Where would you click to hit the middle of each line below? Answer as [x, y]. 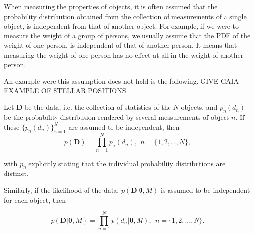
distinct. [16, 173]
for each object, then [35, 199]
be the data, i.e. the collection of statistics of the [98, 107]
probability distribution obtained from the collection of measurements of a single [125, 16]
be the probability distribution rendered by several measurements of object [117, 117]
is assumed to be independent [205, 190]
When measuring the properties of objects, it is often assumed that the [111, 6]
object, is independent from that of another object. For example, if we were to [121, 26]
